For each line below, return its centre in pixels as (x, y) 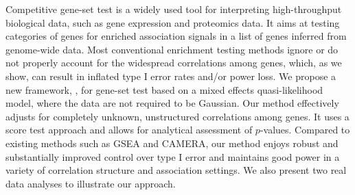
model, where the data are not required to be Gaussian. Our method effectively (172, 103)
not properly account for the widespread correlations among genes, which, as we (174, 63)
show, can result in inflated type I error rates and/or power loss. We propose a (171, 76)
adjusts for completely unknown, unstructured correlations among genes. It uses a (177, 116)
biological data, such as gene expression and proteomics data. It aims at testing (173, 22)
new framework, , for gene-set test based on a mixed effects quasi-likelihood (164, 89)
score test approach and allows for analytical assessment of (129, 130)
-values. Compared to (305, 130)
